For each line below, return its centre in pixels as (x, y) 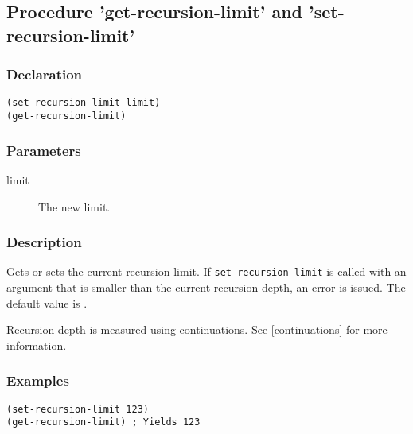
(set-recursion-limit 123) (78, 409)
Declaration (45, 74)
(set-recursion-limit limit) (84, 103)
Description (44, 242)
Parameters (44, 150)
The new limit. (74, 206)
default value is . (47, 302)
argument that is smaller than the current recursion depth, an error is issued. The (206, 287)
